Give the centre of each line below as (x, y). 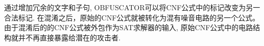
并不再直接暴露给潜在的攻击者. (69, 37)
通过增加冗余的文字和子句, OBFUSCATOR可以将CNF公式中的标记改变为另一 (132, 7)
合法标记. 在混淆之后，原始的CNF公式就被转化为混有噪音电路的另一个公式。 (132, 17)
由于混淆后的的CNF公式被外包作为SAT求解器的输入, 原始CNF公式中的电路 (129, 27)
